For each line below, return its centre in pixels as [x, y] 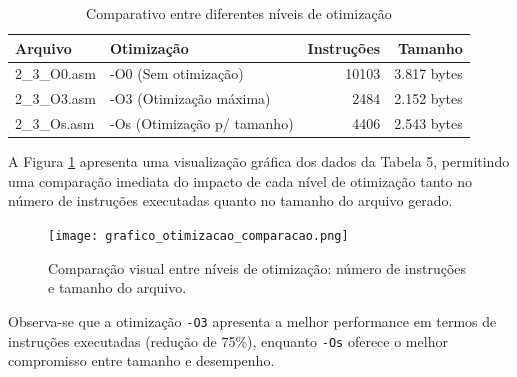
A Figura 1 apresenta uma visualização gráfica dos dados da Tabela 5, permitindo [259, 161]
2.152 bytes [428, 98]
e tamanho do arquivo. [117, 287]
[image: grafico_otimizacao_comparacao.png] [198, 236]
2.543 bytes [428, 123]
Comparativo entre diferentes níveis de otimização [239, 13]
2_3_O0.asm [55, 73]
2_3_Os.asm [55, 123]
